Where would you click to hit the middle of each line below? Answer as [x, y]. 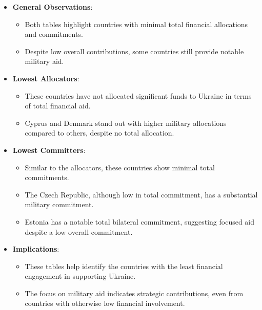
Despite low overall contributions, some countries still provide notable [134, 51]
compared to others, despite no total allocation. [99, 133]
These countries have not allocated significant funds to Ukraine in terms [138, 95]
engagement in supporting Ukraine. [80, 276]
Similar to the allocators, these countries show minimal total [120, 167]
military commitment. [59, 204]
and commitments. [54, 34]
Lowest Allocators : [46, 78]
